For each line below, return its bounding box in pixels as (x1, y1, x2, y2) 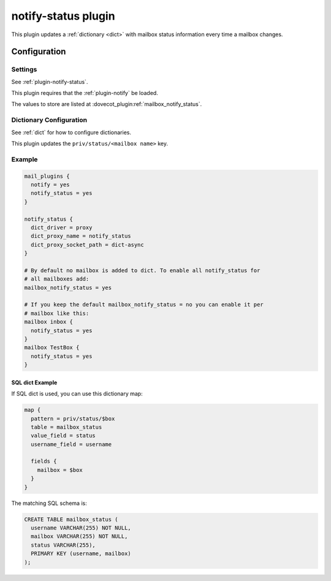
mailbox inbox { (24, 319, 74, 325)
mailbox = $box (37, 466, 83, 473)
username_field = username (31, 441, 112, 447)
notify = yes (31, 181, 70, 188)
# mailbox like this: (24, 309, 89, 317)
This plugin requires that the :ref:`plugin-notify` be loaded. (11, 89, 159, 97)
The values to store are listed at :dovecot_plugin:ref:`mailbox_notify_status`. (11, 101, 202, 108)
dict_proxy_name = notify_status (31, 233, 131, 240)
